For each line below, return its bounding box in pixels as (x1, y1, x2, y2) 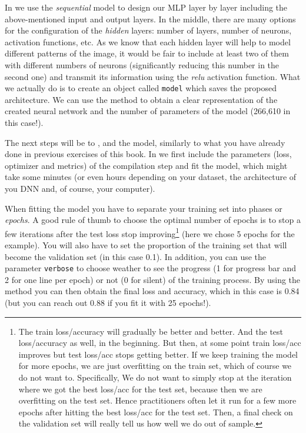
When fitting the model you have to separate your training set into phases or (5, 202, 282, 214)
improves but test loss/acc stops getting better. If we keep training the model (18, 348, 298, 360)
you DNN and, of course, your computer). (5, 182, 155, 194)
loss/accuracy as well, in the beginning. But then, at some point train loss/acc (18, 337, 301, 349)
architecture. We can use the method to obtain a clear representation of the (5, 93, 278, 105)
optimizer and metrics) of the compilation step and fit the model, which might (5, 159, 288, 171)
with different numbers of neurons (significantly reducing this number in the (5, 58, 280, 71)
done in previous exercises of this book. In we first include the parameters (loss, (5, 148, 292, 160)
